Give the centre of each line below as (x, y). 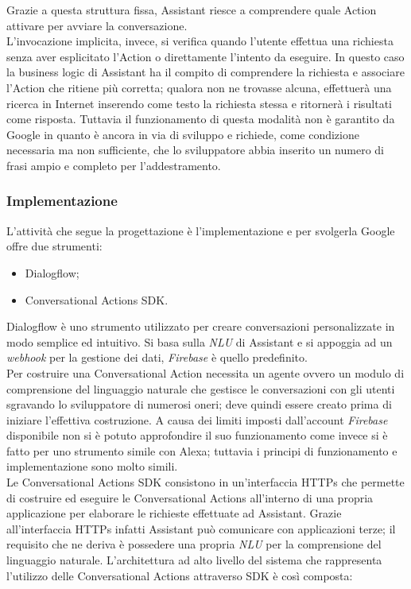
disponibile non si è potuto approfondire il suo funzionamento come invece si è (197, 435)
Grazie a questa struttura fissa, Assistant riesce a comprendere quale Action (192, 10)
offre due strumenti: (54, 246)
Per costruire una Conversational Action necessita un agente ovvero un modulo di (205, 372)
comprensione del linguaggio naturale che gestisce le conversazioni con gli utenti (201, 388)
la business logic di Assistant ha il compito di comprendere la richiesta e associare (205, 72)
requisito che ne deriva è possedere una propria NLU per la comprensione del (194, 544)
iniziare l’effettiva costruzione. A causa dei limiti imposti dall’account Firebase (197, 419)
